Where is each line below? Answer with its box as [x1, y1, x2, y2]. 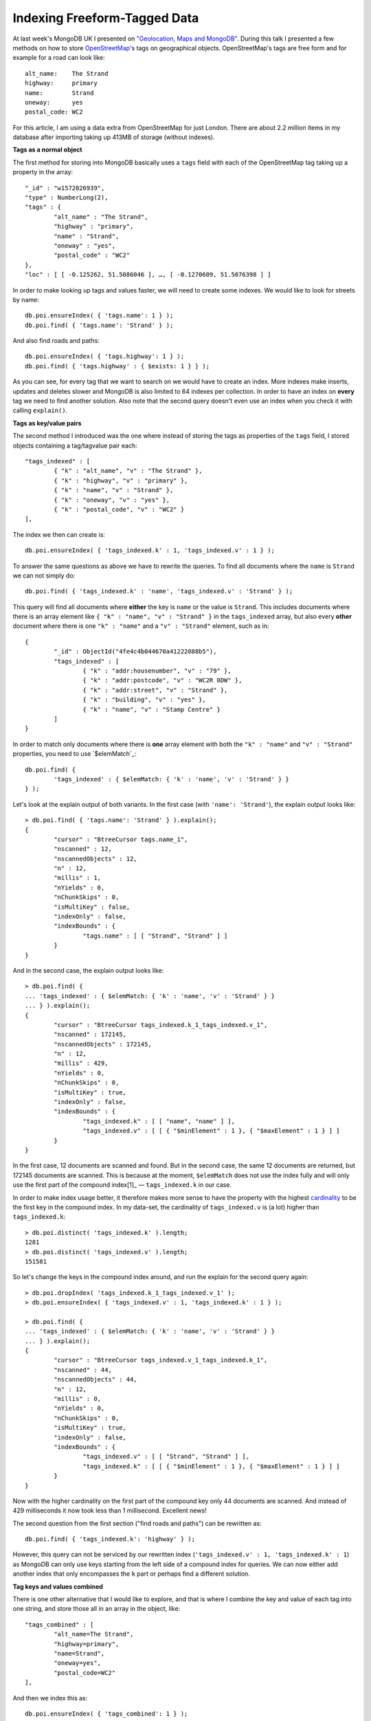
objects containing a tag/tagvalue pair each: [12, 441, 137, 450]
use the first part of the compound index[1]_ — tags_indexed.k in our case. [12, 1181, 232, 1189]
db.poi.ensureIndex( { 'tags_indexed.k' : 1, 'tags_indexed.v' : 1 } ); [25, 547, 275, 554]
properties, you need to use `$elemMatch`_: [12, 750, 137, 758]
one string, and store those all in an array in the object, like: [12, 1605, 181, 1613]
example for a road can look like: [12, 54, 106, 62]
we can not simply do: [12, 571, 76, 580]
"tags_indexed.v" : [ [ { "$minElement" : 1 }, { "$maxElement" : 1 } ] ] [82, 1127, 340, 1135]
